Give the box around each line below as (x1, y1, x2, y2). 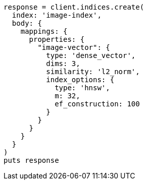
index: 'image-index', (12, 11, 102, 19)
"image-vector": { (37, 43, 110, 51)
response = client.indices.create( (4, 3, 144, 11)
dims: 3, (46, 59, 80, 68)
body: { (12, 19, 42, 27)
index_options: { (46, 76, 115, 84)
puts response (4, 156, 59, 164)
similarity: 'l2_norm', (46, 68, 140, 76)
